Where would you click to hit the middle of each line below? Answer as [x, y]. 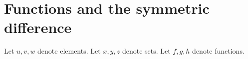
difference [38, 27]
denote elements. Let [69, 51]
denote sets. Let [146, 51]
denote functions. [218, 51]
